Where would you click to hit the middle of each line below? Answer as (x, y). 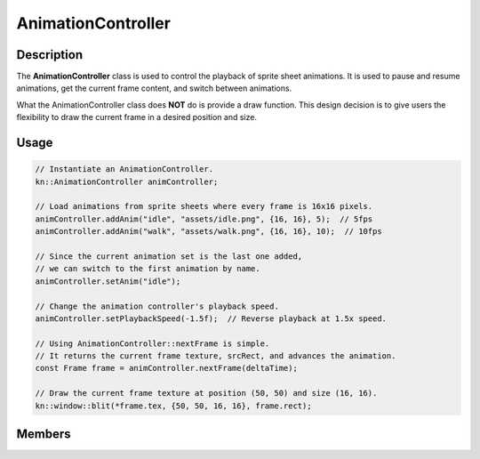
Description (50, 55)
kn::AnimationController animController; (127, 181)
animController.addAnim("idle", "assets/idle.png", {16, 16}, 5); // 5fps (204, 219)
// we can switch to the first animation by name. (148, 269)
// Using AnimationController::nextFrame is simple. (152, 343)
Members (44, 435)
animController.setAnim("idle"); (108, 281)
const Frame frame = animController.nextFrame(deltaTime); (166, 368)
